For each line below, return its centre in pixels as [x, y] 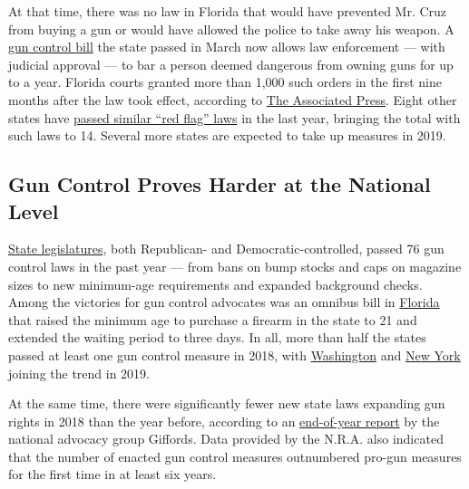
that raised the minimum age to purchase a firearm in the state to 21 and [213, 319]
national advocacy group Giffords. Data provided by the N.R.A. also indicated [226, 439]
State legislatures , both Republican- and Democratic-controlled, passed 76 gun [226, 249]
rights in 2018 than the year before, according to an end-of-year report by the [224, 421]
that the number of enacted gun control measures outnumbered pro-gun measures [235, 456]
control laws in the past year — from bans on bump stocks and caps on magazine [235, 266]
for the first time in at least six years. [112, 474]
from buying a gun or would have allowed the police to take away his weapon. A [231, 29]
